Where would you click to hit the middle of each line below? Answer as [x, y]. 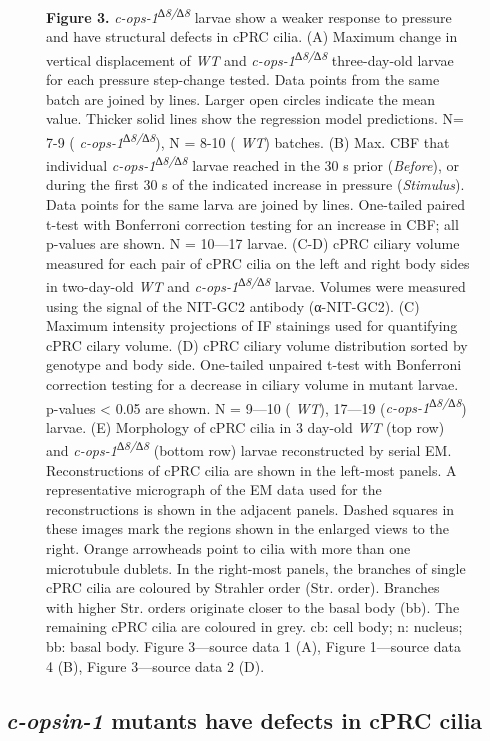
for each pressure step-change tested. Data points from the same [243, 79]
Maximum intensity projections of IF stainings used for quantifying [252, 325]
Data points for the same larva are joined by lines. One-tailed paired [256, 203]
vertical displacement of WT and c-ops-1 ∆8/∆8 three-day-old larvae [250, 58]
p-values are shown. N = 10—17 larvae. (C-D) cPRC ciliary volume [253, 243]
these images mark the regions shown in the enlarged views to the [247, 528]
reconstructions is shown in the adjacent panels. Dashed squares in [250, 508]
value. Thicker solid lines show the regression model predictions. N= [255, 118]
